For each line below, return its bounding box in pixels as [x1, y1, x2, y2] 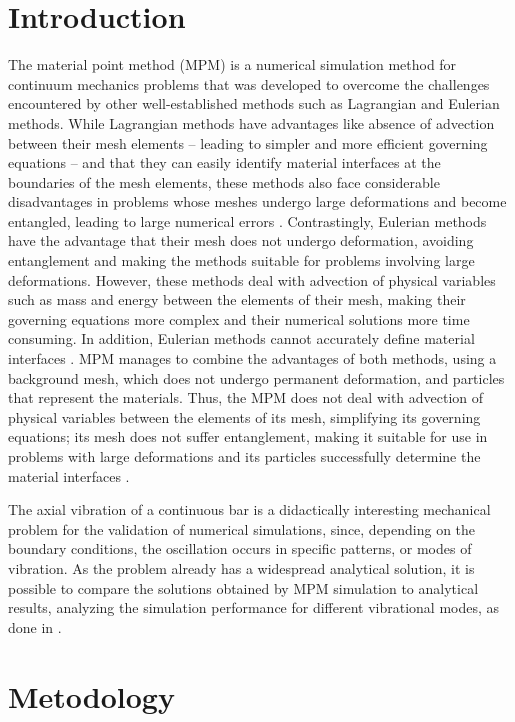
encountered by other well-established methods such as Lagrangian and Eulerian [8, 93, 500, 114]
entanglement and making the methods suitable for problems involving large [8, 250, 475, 271]
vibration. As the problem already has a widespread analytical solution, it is [8, 557, 475, 578]
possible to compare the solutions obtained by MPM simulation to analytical [8, 577, 479, 598]
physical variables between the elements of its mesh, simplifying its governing [8, 406, 481, 427]
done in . [8, 616, 62, 637]
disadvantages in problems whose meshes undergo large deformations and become [8, 191, 507, 212]
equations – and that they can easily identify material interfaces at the [8, 152, 441, 173]
